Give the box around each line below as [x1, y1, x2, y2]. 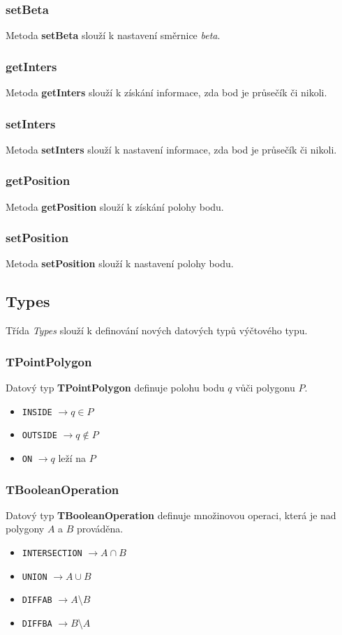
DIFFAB [22, 595, 52, 606]
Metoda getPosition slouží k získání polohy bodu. [6, 199, 224, 214]
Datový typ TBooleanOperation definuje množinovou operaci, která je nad [6, 507, 336, 522]
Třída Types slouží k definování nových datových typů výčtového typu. [6, 323, 308, 338]
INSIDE [22, 407, 52, 417]
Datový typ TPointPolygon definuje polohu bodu [6, 380, 225, 395]
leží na [58, 450, 87, 465]
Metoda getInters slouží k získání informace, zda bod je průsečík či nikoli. [6, 85, 327, 100]
